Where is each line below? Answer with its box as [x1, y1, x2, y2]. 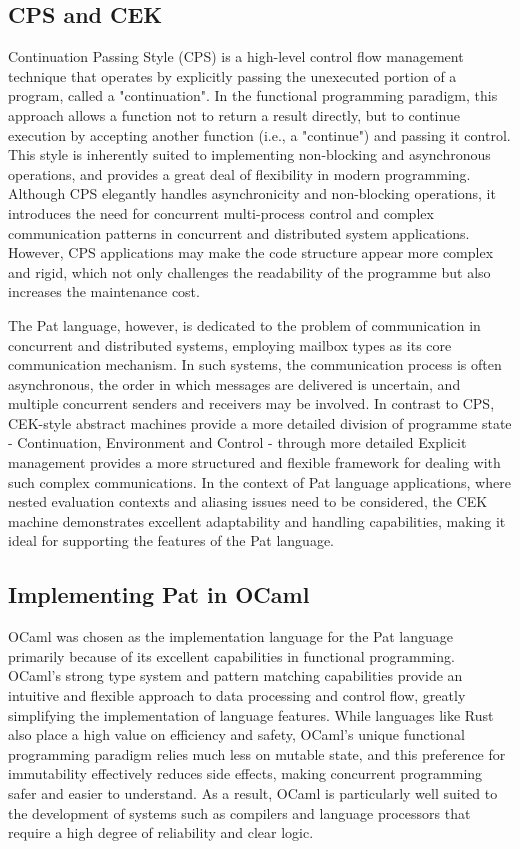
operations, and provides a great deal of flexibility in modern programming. [8, 163, 471, 184]
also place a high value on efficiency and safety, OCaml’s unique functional [8, 724, 465, 745]
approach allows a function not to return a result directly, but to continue [8, 104, 460, 125]
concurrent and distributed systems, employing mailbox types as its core [8, 334, 452, 355]
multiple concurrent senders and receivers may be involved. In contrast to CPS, [8, 393, 495, 414]
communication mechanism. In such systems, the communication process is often [8, 354, 502, 375]
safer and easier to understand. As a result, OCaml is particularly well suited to [8, 783, 498, 803]
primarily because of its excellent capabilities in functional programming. [8, 645, 455, 666]
